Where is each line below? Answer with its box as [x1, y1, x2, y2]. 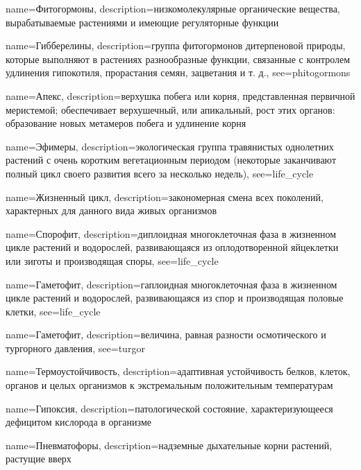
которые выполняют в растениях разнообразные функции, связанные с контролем [6, 51, 351, 66]
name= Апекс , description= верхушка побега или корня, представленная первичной [6, 88, 355, 103]
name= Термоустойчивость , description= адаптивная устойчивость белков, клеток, [6, 364, 351, 378]
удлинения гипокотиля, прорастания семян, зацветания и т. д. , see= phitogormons [6, 65, 351, 80]
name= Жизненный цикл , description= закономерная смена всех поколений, [6, 189, 324, 204]
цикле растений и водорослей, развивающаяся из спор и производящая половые [6, 290, 344, 305]
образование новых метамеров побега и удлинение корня [6, 116, 246, 130]
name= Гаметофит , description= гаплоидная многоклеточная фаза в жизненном [6, 277, 337, 291]
